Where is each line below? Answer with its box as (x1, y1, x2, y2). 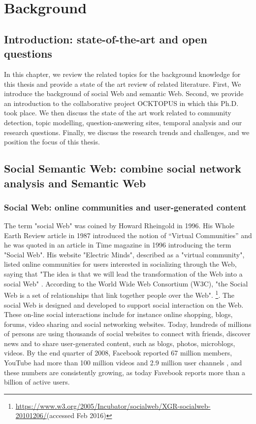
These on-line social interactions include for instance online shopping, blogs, (4, 309, 233, 319)
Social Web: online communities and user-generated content (4, 201, 247, 213)
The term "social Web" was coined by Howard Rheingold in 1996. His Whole (4, 220, 234, 231)
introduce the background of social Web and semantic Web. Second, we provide (4, 88, 244, 99)
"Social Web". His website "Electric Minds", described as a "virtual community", (4, 249, 245, 259)
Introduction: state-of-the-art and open (4, 31, 207, 46)
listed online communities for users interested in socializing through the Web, (4, 259, 237, 269)
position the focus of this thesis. (4, 137, 100, 147)
